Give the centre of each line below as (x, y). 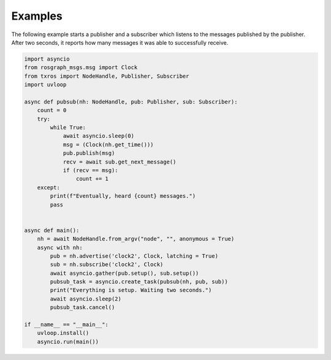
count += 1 (92, 179)
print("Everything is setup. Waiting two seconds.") (131, 290)
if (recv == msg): (91, 171)
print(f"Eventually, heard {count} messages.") (123, 196)
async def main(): (52, 230)
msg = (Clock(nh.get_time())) (108, 144)
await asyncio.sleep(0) (99, 136)
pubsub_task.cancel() (82, 307)
